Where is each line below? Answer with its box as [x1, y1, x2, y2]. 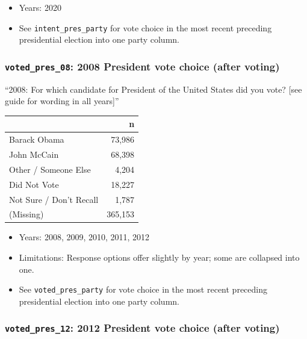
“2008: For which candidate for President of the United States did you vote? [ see [5, 82, 302, 95]
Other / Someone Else [9, 163, 91, 175]
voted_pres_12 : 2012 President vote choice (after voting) [5, 320, 280, 335]
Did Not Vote [9, 178, 59, 190]
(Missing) [9, 208, 44, 220]
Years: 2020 [19, 1, 61, 13]
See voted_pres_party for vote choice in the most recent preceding [19, 283, 267, 296]
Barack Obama [9, 133, 64, 146]
